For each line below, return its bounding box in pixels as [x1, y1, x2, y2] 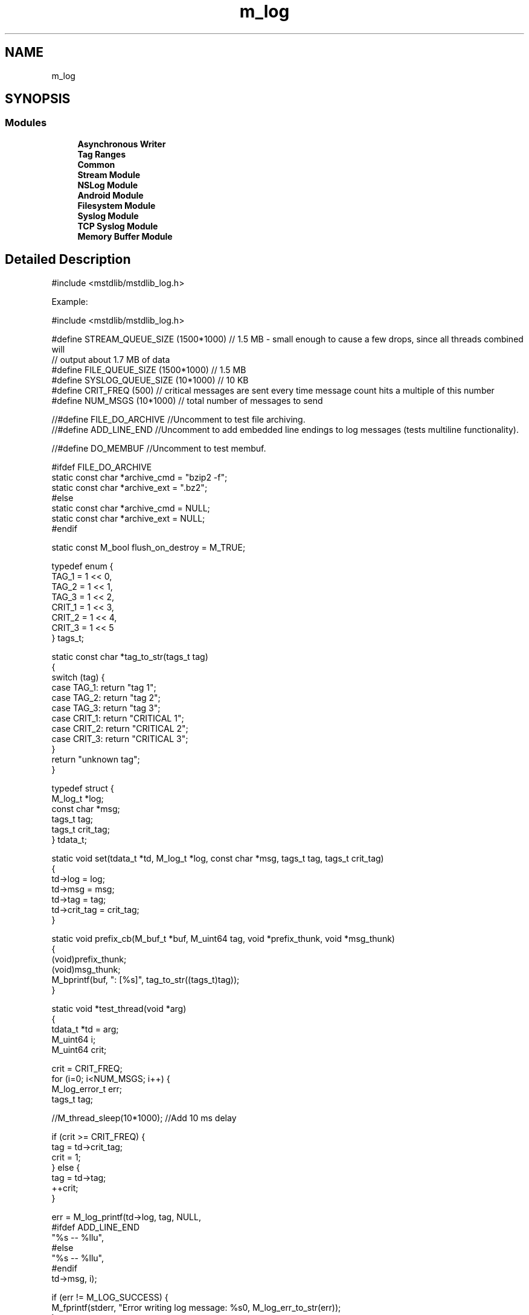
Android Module [77, 190, 144, 200]
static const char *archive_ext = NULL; [51, 513, 205, 523]
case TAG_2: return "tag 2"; [51, 692, 161, 703]
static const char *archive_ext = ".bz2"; [51, 482, 208, 493]
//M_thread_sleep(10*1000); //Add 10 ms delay [51, 1112, 237, 1123]
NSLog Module [77, 179, 138, 190]
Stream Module [77, 169, 141, 180]
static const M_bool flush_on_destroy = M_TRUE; [51, 542, 246, 552]
